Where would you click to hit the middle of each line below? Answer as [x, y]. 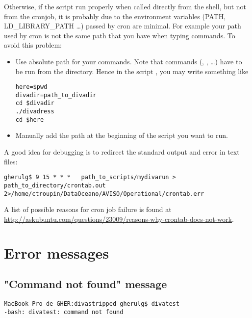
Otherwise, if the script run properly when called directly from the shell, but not [125, 6]
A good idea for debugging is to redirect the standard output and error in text [122, 152]
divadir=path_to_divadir [56, 95]
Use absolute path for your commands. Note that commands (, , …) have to [129, 61]
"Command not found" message [86, 284]
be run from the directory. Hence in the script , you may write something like [132, 71]
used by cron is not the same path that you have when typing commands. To [120, 35]
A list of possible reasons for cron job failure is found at [88, 209]
